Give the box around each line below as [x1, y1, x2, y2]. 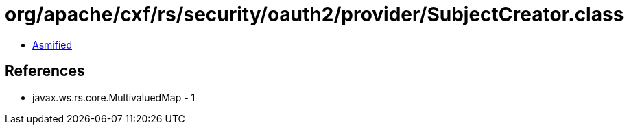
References [5, 62, 85, 80]
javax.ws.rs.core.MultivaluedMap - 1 [32, 91, 195, 103]
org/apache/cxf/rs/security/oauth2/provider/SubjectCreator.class [5, 3, 624, 26]
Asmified [32, 38, 73, 51]
